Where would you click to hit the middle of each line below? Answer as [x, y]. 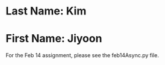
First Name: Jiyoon [54, 39]
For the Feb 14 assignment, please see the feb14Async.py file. [82, 55]
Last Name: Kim [46, 11]
